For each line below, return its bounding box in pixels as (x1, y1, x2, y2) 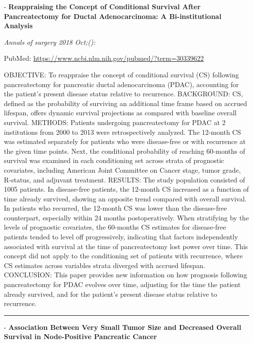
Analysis (4, 20, 33, 31)
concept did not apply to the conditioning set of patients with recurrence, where (4, 251, 243, 261)
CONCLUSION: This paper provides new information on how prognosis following (4, 270, 247, 280)
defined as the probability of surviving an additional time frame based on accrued (4, 98, 247, 108)
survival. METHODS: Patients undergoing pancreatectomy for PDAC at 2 (4, 117, 226, 127)
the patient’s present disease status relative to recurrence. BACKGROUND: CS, (4, 89, 243, 99)
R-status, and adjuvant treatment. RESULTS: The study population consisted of (4, 174, 245, 184)
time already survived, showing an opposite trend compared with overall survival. (4, 193, 247, 203)
